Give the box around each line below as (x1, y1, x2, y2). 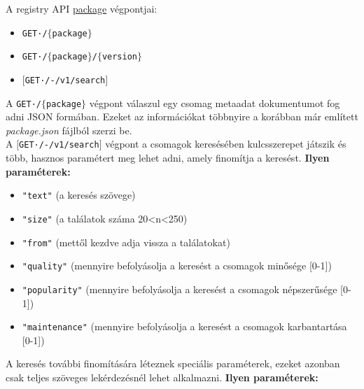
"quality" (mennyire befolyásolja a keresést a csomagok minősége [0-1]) (22, 258, 332, 273)
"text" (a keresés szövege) (22, 188, 136, 202)
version (101, 52, 138, 62)
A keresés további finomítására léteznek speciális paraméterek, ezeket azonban (6, 356, 340, 371)
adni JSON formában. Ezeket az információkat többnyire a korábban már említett (6, 109, 358, 124)
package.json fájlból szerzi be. (6, 122, 132, 137)
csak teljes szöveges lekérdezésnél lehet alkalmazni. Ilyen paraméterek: (6, 369, 318, 384)
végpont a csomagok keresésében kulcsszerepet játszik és (105, 136, 346, 151)
